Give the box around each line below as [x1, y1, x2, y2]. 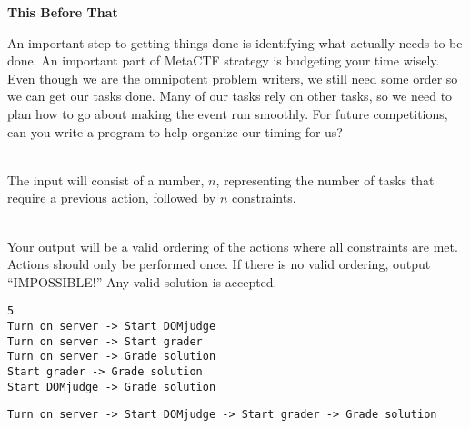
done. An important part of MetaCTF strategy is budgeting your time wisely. [7, 51, 440, 70]
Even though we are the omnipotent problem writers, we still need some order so [7, 68, 458, 87]
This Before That [7, 3, 118, 21]
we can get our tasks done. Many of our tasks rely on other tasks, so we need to [7, 86, 453, 105]
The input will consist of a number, [7, 170, 205, 189]
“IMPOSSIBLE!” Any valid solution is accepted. [7, 272, 277, 291]
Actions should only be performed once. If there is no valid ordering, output [7, 254, 431, 274]
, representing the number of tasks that [215, 170, 435, 189]
